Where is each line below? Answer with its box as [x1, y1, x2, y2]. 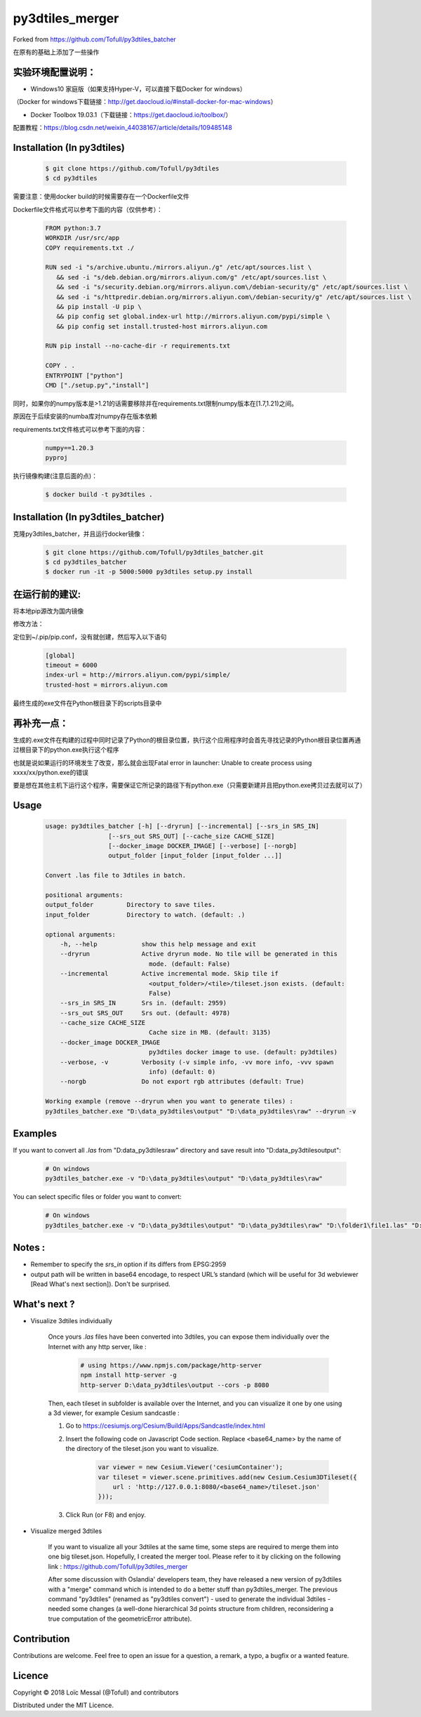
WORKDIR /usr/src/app [45, 234, 120, 242]
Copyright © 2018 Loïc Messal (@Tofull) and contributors [13, 1688, 179, 1697]
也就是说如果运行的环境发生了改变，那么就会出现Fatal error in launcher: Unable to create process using [13, 758, 312, 767]
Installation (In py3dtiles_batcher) [13, 511, 165, 523]
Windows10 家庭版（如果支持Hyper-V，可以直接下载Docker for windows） [30, 84, 246, 93]
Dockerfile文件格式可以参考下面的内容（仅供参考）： [13, 205, 163, 213]
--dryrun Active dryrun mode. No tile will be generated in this [60, 950, 338, 958]
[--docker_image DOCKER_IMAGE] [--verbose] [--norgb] [107, 842, 298, 850]
